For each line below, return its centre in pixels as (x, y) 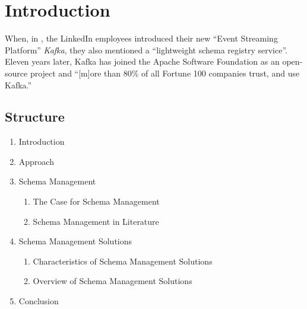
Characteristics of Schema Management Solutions (123, 261)
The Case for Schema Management (96, 201)
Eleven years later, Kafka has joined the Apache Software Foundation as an (142, 61)
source (16, 73)
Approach (36, 161)
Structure (35, 117)
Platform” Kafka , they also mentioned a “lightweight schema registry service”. (146, 50)
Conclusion (39, 301)
